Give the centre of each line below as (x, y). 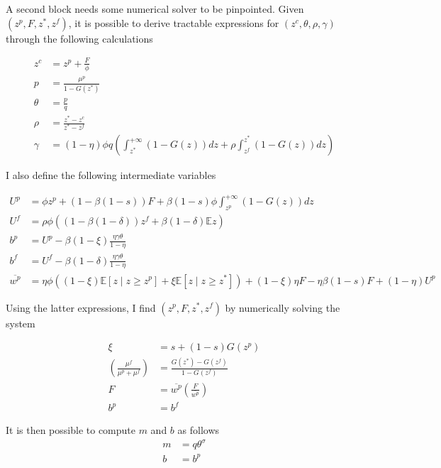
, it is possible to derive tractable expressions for (174, 22)
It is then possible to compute (71, 430)
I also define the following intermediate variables (111, 175)
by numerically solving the (283, 307)
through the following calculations (79, 38)
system (21, 323)
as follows (199, 430)
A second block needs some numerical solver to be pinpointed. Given (155, 9)
